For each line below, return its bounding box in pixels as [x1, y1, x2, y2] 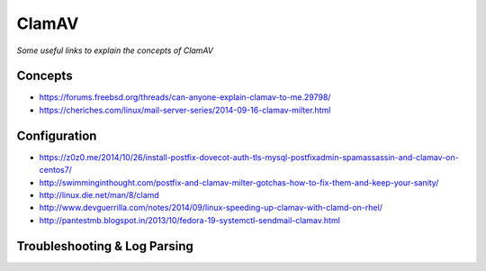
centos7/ [39, 165, 72, 176]
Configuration [16, 128, 97, 143]
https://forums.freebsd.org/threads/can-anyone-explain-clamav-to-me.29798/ [39, 92, 331, 103]
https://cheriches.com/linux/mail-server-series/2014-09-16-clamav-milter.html [39, 104, 331, 115]
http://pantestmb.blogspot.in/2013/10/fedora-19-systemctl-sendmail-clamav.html [39, 214, 341, 225]
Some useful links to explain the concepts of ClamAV [16, 45, 213, 56]
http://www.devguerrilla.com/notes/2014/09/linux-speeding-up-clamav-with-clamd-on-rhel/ [39, 203, 382, 213]
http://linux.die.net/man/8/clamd [39, 189, 159, 200]
